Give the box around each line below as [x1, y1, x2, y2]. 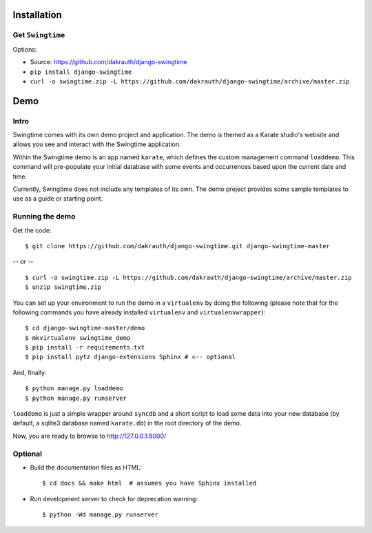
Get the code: [12, 226, 52, 234]
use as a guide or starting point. [12, 194, 103, 203]
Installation [12, 9, 62, 21]
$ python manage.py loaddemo [25, 385, 123, 392]
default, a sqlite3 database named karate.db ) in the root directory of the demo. [12, 419, 242, 428]
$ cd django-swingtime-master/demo [25, 324, 145, 332]
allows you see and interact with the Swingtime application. [12, 140, 182, 148]
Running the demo [12, 212, 76, 221]
